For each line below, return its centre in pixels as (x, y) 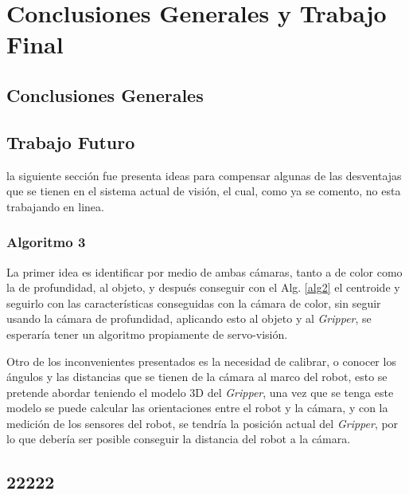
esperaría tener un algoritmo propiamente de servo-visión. (147, 334)
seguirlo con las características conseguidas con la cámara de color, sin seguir (194, 302)
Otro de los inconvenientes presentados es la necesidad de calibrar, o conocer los (201, 361)
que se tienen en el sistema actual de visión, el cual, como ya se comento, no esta (204, 191)
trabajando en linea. (55, 206)
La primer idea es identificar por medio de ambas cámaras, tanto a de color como (204, 271)
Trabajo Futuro (71, 141)
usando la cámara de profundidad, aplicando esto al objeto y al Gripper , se (189, 318)
